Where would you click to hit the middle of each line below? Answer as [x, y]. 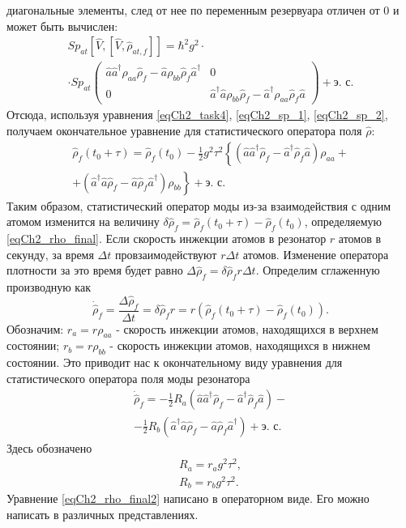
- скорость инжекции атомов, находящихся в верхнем [247, 328]
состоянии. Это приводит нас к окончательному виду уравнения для [175, 362]
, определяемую [343, 221]
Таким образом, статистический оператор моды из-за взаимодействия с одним [199, 205]
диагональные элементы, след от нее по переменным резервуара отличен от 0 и [203, 10]
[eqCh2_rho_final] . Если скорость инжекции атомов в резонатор [167, 238]
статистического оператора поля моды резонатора [128, 378]
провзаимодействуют [166, 254]
